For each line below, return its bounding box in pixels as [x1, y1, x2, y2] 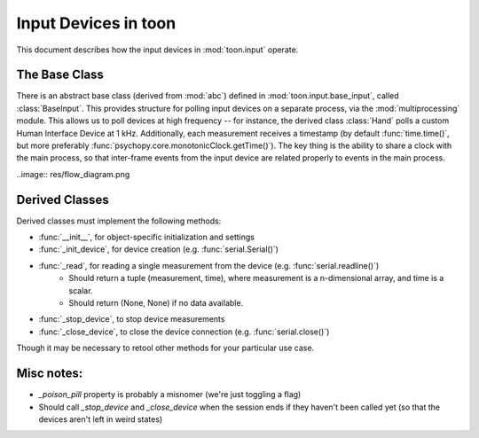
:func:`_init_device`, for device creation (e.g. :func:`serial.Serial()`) [38, 244, 279, 254]
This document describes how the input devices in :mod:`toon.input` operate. [16, 44, 299, 55]
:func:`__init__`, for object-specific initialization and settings [38, 231, 255, 243]
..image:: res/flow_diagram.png [16, 168, 130, 179]
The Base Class [16, 67, 104, 82]
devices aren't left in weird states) [38, 413, 163, 425]
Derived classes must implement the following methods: [16, 215, 222, 226]
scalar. [68, 285, 93, 296]
